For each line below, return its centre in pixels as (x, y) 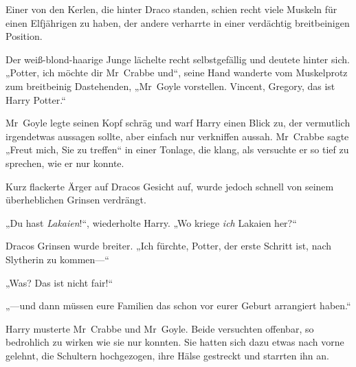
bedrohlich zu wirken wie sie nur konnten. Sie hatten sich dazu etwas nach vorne (175, 342)
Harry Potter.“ (36, 99)
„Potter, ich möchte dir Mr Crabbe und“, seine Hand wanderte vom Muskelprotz (177, 73)
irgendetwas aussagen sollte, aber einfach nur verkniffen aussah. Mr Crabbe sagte (177, 136)
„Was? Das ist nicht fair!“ (59, 282)
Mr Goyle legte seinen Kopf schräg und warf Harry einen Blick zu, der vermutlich (178, 123)
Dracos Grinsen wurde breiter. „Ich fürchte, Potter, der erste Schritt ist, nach (169, 246)
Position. (24, 36)
